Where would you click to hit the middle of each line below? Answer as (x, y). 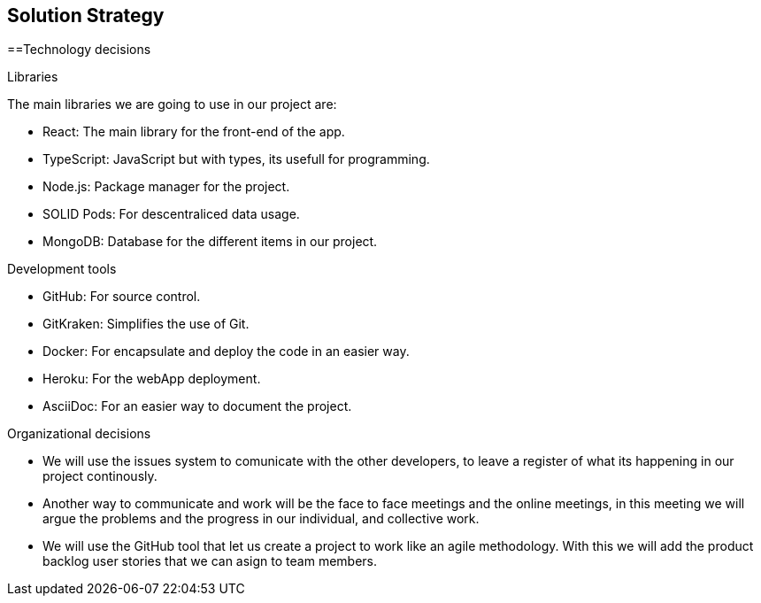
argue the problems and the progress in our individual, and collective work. (261, 519)
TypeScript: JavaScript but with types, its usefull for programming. (236, 159)
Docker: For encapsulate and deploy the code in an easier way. (226, 352)
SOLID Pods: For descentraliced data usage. (171, 214)
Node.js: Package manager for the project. (166, 187)
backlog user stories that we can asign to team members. (210, 561)
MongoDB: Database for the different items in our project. (210, 242)
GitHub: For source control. (122, 297)
